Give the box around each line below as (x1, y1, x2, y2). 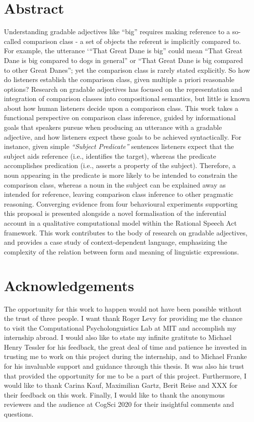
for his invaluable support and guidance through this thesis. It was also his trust (4, 361, 244, 371)
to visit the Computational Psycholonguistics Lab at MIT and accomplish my (4, 322, 236, 333)
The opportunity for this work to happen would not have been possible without (4, 303, 242, 314)
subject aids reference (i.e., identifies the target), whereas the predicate (4, 150, 216, 161)
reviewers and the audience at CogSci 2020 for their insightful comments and (4, 399, 234, 409)
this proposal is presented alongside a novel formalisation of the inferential (4, 208, 227, 218)
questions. (4, 409, 34, 419)
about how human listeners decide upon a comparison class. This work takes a (4, 103, 238, 113)
